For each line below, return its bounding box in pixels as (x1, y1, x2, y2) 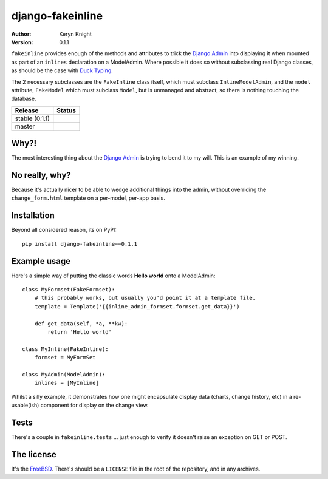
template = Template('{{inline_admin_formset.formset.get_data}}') (34, 303, 240, 310)
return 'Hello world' (47, 328, 112, 336)
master (15, 122, 35, 131)
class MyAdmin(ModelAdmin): (22, 371, 106, 378)
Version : (11, 38, 33, 46)
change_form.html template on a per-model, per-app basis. (11, 194, 165, 202)
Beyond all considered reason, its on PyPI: (11, 226, 117, 234)
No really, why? (11, 170, 71, 180)
